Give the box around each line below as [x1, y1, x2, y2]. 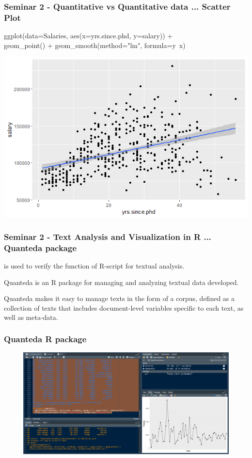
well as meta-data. [4, 312, 58, 322]
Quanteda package [4, 241, 77, 253]
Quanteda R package [4, 333, 87, 345]
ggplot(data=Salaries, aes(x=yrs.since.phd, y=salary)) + [4, 31, 173, 41]
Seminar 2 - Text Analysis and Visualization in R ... [4, 230, 212, 242]
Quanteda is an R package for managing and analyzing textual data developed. [4, 277, 239, 287]
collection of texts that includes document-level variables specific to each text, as [4, 302, 244, 313]
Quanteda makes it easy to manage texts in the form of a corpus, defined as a [4, 293, 235, 303]
